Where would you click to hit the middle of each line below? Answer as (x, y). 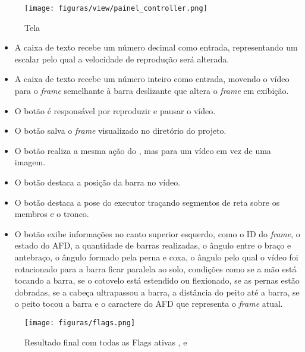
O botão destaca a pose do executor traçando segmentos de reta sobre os (147, 202)
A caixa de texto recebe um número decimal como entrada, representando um (156, 47)
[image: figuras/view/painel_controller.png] (116, 8)
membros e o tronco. (52, 214)
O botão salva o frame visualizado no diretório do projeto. (120, 131)
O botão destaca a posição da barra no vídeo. (98, 182)
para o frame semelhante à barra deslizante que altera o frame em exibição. (152, 91)
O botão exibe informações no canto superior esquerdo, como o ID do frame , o (157, 233)
